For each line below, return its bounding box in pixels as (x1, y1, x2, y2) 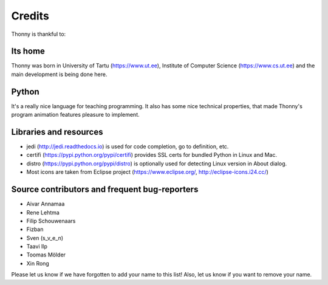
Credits (11, 9, 50, 22)
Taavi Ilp (26, 243, 48, 250)
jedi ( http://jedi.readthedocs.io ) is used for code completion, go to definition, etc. (26, 143, 229, 150)
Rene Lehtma (26, 208, 60, 216)
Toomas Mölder (26, 251, 66, 258)
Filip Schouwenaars (26, 217, 76, 224)
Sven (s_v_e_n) (26, 234, 64, 241)
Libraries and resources (11, 126, 103, 137)
